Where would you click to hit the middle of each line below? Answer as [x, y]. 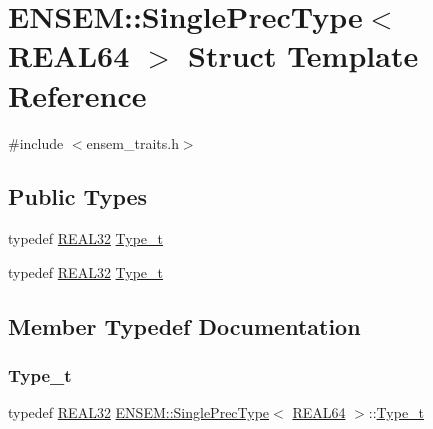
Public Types [78, 196]
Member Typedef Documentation [184, 325]
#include [36, 142]
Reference [77, 94]
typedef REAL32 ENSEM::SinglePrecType [139, 412]
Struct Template [303, 55]
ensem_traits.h [132, 142]
